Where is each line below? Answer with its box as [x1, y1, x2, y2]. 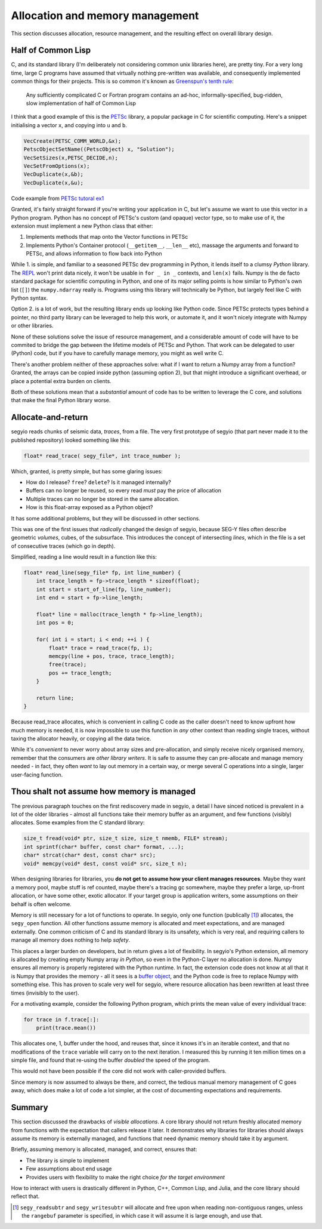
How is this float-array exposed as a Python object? [26, 504, 153, 511]
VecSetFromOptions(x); [23, 162, 90, 170]
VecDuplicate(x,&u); [23, 179, 83, 186]
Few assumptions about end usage [26, 1165, 112, 1172]
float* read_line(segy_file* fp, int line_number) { [23, 569, 181, 576]
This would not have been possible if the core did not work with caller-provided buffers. [11, 1067, 227, 1074]
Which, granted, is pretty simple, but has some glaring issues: [11, 467, 163, 475]
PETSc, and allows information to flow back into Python [26, 250, 162, 257]
